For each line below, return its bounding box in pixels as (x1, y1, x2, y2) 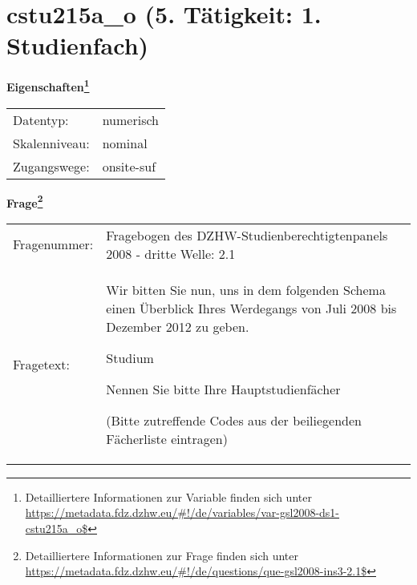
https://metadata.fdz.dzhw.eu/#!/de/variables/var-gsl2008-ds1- (25, 504, 340, 521)
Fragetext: (13, 354, 70, 373)
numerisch (102, 110, 159, 129)
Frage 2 (6, 192, 43, 211)
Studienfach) (6, 29, 149, 62)
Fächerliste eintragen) (106, 429, 228, 448)
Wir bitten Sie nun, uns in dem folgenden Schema (106, 280, 386, 299)
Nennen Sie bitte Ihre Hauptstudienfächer (106, 379, 341, 398)
